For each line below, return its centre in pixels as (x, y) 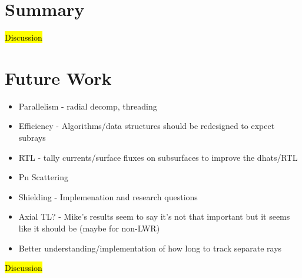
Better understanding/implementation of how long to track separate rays (150, 248)
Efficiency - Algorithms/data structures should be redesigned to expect (147, 126)
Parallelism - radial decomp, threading (88, 106)
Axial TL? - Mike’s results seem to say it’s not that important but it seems (154, 216)
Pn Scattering (44, 177)
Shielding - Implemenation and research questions (108, 196)
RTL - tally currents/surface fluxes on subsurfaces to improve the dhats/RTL (158, 157)
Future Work (58, 77)
